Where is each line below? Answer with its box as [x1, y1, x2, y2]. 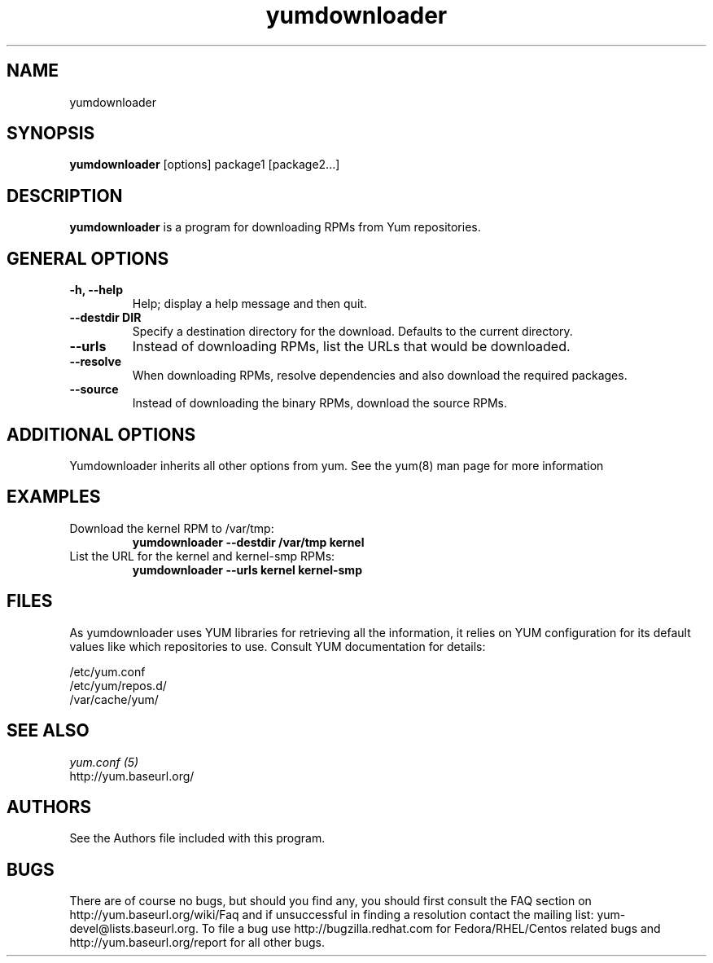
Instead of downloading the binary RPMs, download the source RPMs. [132, 396, 508, 411]
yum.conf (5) [69, 754, 139, 769]
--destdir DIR [69, 310, 142, 325]
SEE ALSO [7, 720, 90, 741]
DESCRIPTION [7, 185, 123, 206]
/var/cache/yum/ [69, 692, 159, 706]
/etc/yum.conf [69, 664, 146, 679]
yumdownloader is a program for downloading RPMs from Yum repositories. [69, 220, 481, 235]
